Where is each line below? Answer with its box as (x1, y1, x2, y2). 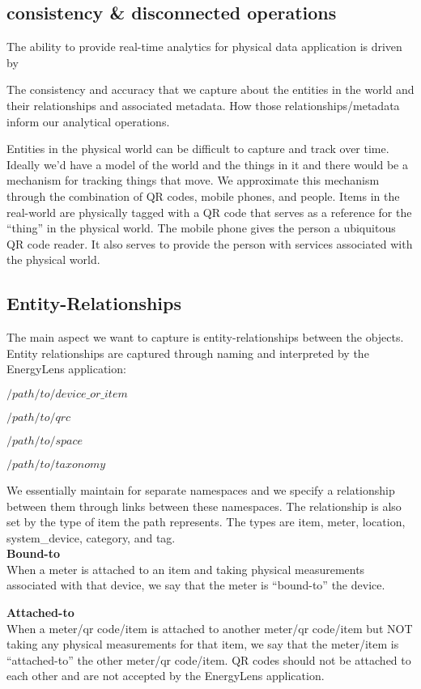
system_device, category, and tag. (6, 529, 176, 546)
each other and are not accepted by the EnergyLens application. (6, 667, 325, 684)
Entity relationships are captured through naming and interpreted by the (6, 344, 369, 361)
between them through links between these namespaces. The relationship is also (6, 497, 402, 514)
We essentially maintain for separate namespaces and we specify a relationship (6, 481, 395, 498)
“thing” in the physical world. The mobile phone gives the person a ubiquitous (6, 219, 396, 236)
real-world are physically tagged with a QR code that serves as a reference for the (6, 203, 412, 220)
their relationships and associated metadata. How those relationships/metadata (6, 96, 400, 113)
